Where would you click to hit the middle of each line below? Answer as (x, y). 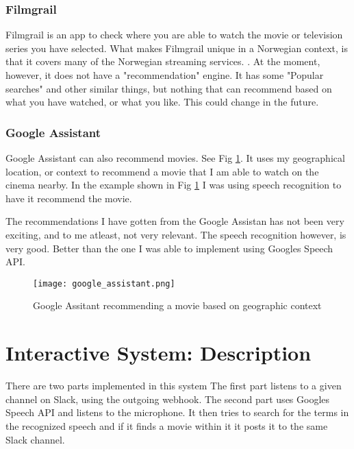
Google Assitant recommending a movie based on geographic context (177, 305)
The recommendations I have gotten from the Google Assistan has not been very (175, 221)
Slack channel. (35, 439)
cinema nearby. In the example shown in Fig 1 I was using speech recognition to (174, 185)
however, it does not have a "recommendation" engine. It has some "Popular (165, 75)
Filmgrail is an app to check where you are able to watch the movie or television (174, 35)
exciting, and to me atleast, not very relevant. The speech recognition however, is (176, 234)
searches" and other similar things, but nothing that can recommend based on (169, 88)
